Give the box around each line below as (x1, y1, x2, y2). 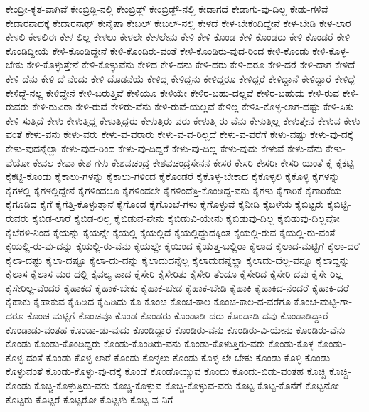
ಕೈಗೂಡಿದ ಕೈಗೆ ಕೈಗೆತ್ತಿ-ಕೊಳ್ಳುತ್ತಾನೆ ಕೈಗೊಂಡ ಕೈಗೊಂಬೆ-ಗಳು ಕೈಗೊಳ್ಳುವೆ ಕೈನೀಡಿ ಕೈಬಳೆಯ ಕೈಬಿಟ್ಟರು (6, 196, 324, 211)
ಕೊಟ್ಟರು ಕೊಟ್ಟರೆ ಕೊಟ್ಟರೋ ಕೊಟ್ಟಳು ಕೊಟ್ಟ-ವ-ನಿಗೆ (6, 391, 173, 406)
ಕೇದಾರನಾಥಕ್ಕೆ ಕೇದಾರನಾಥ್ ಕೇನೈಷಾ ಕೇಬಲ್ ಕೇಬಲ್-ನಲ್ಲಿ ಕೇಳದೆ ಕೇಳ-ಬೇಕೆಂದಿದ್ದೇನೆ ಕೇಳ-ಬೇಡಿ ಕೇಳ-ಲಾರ (6, 15, 351, 30)
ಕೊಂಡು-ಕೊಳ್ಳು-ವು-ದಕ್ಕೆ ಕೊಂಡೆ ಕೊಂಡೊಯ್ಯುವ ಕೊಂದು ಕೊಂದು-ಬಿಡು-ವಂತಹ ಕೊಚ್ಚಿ (46, 364, 326, 379)
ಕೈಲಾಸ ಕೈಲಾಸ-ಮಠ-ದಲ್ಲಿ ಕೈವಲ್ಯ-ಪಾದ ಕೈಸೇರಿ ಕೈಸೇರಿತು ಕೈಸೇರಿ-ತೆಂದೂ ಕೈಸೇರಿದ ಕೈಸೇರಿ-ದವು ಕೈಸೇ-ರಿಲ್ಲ (6, 266, 343, 281)
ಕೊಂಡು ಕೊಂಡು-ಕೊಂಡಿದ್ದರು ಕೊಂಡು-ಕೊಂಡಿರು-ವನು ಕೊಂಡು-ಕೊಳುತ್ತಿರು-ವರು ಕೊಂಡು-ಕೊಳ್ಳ (6, 336, 314, 351)
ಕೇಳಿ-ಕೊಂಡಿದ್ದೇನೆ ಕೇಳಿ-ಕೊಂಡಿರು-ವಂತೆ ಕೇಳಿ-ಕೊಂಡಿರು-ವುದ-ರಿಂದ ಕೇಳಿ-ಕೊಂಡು (52, 43, 309, 58)
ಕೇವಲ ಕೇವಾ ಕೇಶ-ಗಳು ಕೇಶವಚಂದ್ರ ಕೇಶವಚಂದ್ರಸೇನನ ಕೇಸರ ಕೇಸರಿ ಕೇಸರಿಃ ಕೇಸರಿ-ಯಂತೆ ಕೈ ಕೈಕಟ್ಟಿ (33, 154, 354, 169)
